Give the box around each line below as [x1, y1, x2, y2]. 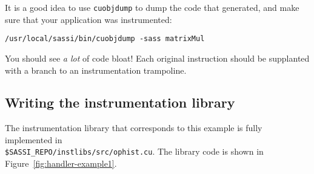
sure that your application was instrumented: [5, 13, 172, 25]
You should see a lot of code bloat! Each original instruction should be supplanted [5, 51, 310, 64]
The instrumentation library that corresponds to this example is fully [5, 121, 262, 134]
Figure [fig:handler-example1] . [5, 157, 117, 170]
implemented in [5, 133, 62, 146]
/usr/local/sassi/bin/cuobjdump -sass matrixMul [5, 34, 205, 43]
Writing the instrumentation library [5, 93, 235, 112]
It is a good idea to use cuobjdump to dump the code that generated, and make [5, 1, 299, 13]
